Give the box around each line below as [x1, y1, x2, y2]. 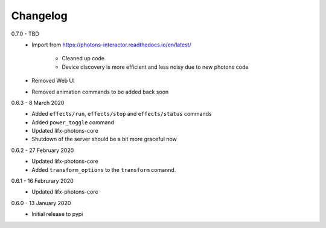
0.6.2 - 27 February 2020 [11, 147, 74, 154]
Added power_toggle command [31, 118, 115, 126]
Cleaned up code [62, 55, 105, 62]
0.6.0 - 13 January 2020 [11, 199, 71, 206]
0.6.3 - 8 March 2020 [11, 99, 65, 106]
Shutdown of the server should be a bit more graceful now [31, 136, 177, 143]
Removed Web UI [31, 77, 75, 84]
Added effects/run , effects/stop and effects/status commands [31, 110, 212, 118]
